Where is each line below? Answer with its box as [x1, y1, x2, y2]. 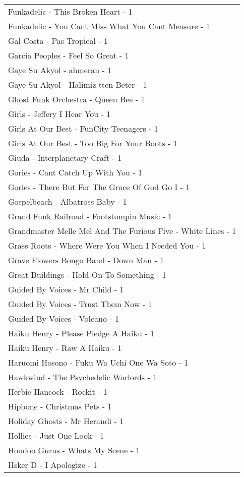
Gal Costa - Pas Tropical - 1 [8, 35, 108, 46]
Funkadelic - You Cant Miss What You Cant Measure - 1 [8, 20, 210, 32]
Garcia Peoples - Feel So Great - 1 [8, 49, 129, 61]
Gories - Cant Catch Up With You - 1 [8, 166, 143, 178]
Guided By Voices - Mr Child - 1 [8, 283, 124, 295]
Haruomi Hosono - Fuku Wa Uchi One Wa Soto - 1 [8, 356, 189, 368]
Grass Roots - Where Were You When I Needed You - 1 [8, 240, 206, 251]
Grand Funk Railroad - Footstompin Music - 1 [8, 210, 172, 222]
